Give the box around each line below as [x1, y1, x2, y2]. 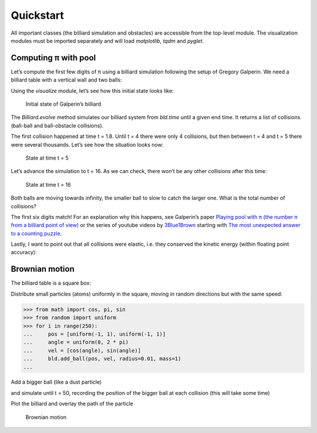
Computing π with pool [11, 53, 96, 63]
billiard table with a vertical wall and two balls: [11, 76, 122, 83]
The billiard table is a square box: [11, 279, 91, 287]
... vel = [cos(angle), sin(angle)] [23, 347, 141, 354]
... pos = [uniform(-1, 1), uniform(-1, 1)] [23, 330, 166, 337]
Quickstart [11, 9, 65, 22]
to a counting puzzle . [11, 229, 62, 237]
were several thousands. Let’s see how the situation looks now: [11, 141, 164, 148]
